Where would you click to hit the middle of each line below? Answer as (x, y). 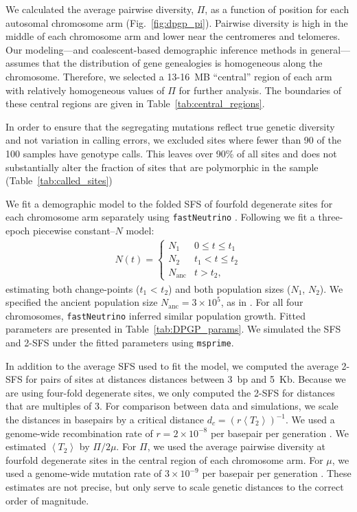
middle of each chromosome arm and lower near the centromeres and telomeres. (173, 36)
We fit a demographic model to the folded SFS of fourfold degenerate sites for (169, 203)
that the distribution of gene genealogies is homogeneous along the (182, 63)
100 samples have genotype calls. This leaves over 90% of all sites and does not (171, 153)
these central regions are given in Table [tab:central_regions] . (135, 103)
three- (331, 217)
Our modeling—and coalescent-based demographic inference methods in (157, 49)
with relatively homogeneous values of (85, 90)
